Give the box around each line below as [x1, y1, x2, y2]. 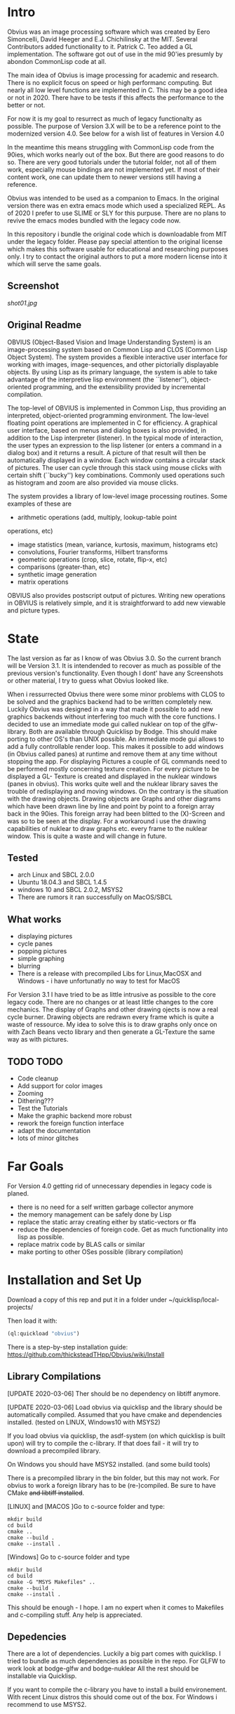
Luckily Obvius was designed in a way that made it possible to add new [7, 705, 213, 713]
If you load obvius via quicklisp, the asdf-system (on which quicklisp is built [7, 1431, 226, 1440]
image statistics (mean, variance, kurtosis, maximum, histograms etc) [17, 540, 219, 549]
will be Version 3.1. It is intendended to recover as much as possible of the [7, 661, 221, 669]
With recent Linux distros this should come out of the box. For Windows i [7, 1693, 217, 1701]
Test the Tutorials [17, 1104, 68, 1112]
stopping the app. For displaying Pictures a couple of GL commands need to [7, 757, 227, 766]
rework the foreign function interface [17, 1118, 125, 1127]
